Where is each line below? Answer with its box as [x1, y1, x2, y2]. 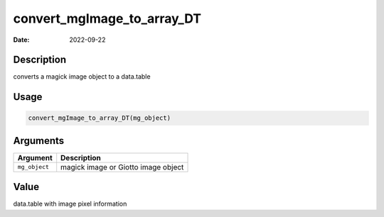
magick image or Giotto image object [60, 162, 184, 172]
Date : [13, 35, 30, 44]
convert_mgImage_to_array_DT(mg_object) [28, 114, 171, 122]
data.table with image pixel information [13, 199, 127, 208]
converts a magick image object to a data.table [13, 72, 151, 81]
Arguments [13, 135, 65, 147]
